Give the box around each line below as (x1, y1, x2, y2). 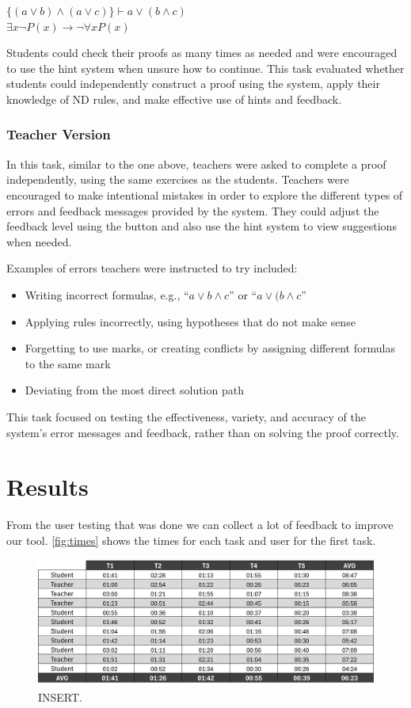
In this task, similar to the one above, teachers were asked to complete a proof (6, 155, 386, 172)
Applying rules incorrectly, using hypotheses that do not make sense (25, 313, 356, 329)
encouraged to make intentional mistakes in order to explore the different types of (6, 186, 403, 203)
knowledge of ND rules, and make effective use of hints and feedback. (6, 90, 342, 107)
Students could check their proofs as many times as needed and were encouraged (6, 44, 398, 61)
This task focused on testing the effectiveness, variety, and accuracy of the (6, 408, 366, 424)
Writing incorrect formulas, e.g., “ (25, 286, 189, 303)
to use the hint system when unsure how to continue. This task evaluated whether (6, 59, 405, 76)
